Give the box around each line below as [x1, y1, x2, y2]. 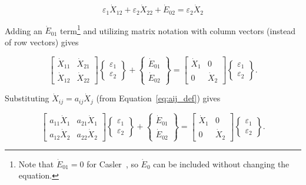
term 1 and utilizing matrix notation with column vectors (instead [60, 22, 296, 37]
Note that [18, 157, 54, 170]
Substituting [5, 92, 49, 104]
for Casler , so [87, 157, 138, 170]
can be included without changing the [153, 157, 290, 170]
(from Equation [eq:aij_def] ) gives [96, 92, 221, 104]
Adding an [5, 24, 42, 37]
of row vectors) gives [5, 35, 79, 48]
